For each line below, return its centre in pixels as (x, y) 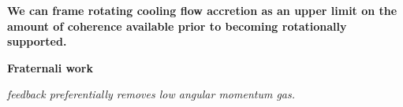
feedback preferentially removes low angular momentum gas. (151, 94)
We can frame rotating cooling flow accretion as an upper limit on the (202, 10)
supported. (37, 41)
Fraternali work (50, 67)
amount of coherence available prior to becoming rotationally (177, 26)
